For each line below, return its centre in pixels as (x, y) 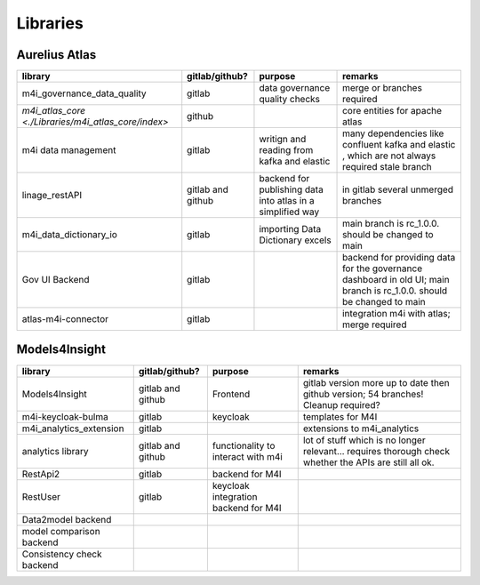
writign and (283, 140)
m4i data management (69, 150)
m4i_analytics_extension (73, 429)
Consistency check (62, 554)
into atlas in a (287, 201)
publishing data (291, 189)
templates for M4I (340, 416)
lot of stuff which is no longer (364, 440)
